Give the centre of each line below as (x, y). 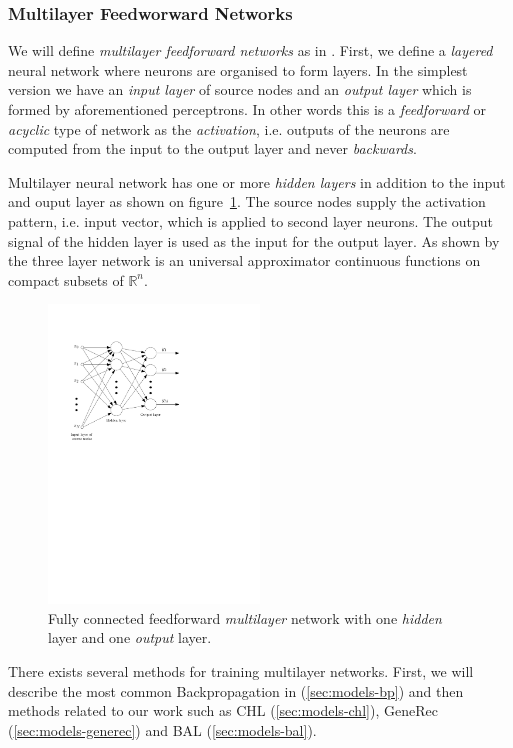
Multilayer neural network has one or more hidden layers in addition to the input (257, 181)
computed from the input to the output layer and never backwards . (212, 148)
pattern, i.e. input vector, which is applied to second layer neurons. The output (250, 220)
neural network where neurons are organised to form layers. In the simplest (238, 69)
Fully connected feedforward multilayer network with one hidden (245, 617)
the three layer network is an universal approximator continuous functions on (244, 260)
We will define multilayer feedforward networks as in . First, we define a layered (250, 50)
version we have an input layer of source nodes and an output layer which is (240, 89)
